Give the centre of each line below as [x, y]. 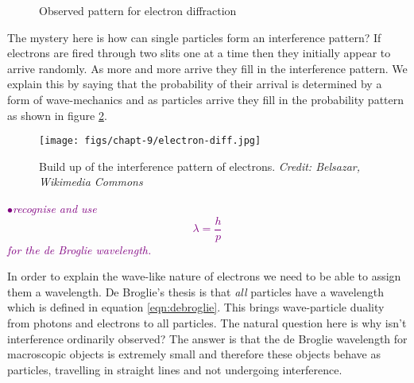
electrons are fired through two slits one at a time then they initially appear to [199, 53]
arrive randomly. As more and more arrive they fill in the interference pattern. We [207, 68]
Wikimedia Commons [91, 182]
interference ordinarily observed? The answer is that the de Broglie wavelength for [207, 338]
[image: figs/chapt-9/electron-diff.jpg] [150, 141]
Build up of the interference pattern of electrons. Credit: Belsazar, [200, 166]
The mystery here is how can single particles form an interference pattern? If [194, 37]
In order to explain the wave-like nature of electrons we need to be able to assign [204, 276]
